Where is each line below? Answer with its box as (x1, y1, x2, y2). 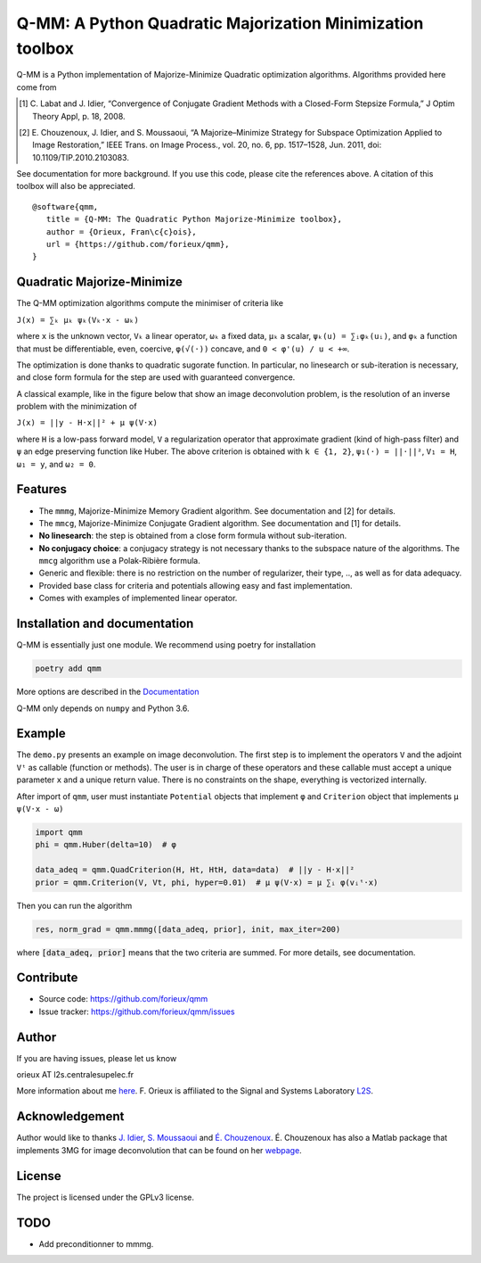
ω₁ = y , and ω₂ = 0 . (16, 458, 96, 469)
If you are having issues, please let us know (16, 1052, 177, 1063)
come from (16, 81, 57, 93)
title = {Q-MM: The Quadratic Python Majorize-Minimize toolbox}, (45, 214, 343, 225)
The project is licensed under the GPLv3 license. (16, 1192, 195, 1202)
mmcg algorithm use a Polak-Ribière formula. (38, 556, 200, 566)
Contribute (16, 970, 78, 986)
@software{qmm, (32, 202, 99, 211)
